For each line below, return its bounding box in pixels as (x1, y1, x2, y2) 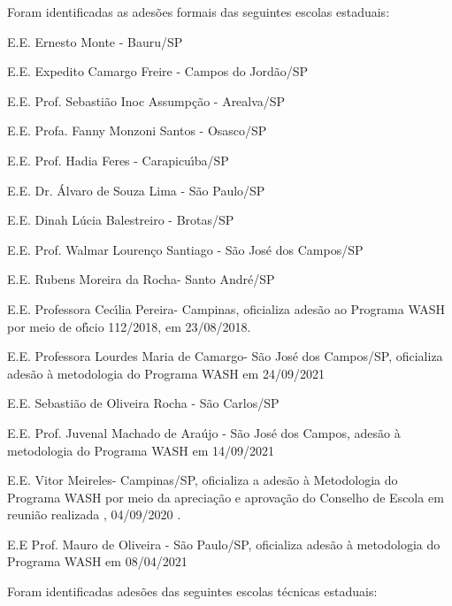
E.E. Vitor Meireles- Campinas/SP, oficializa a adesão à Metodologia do (7, 471, 398, 489)
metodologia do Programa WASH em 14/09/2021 (7, 441, 275, 459)
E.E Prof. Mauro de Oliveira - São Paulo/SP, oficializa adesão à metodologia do (7, 534, 441, 553)
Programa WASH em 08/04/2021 (7, 552, 188, 571)
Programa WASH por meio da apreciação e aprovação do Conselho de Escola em (7, 487, 444, 506)
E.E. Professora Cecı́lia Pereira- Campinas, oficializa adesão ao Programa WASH (7, 299, 446, 318)
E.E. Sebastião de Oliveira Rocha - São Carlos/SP (7, 394, 280, 412)
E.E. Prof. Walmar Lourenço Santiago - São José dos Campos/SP (7, 240, 364, 258)
